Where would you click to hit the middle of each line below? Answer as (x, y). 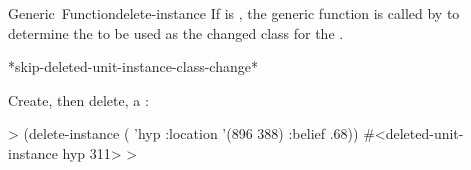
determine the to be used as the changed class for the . (176, 32)
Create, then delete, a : (78, 99)
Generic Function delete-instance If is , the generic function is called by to (234, 13)
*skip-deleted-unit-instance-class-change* (133, 66)
